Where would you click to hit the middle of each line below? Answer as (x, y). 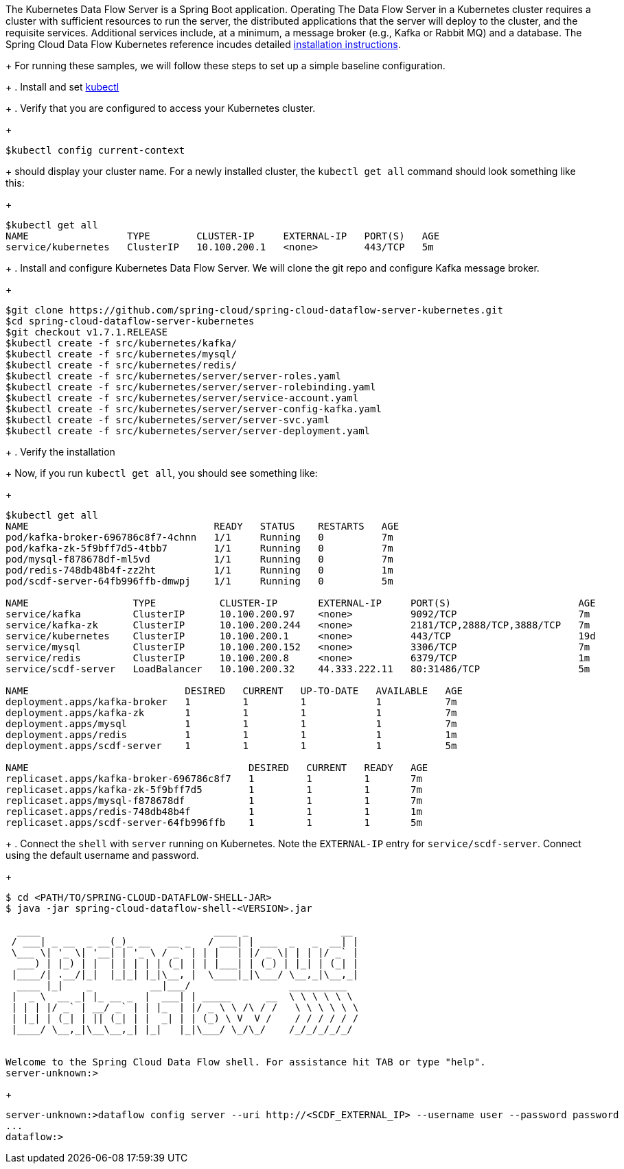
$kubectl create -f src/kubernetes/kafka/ (122, 343)
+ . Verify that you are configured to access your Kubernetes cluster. (161, 108)
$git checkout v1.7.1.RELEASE (87, 332)
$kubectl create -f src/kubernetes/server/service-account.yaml (182, 398)
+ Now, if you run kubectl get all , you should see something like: (162, 473)
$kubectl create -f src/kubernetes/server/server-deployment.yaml (188, 431)
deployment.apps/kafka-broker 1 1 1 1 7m (231, 702)
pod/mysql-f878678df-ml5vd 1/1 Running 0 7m (199, 559)
